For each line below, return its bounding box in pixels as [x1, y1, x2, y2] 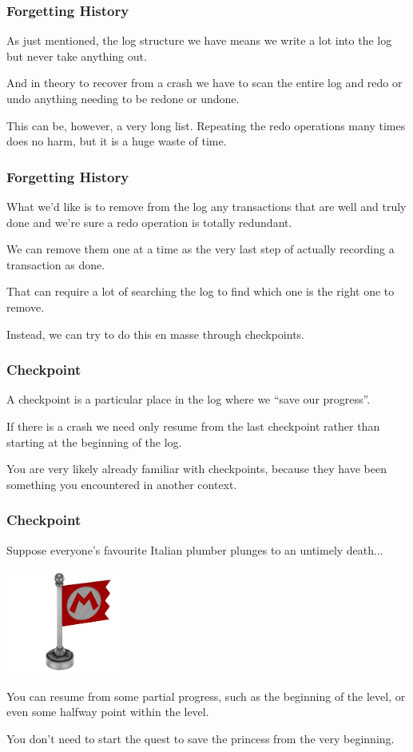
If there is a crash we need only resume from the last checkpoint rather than [6, 417, 380, 434]
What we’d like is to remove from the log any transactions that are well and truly [6, 198, 407, 214]
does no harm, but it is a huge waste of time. [6, 133, 227, 149]
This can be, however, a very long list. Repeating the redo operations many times [6, 117, 406, 133]
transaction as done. [6, 256, 105, 273]
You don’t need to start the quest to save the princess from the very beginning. [6, 730, 395, 746]
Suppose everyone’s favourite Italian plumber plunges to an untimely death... [6, 541, 383, 558]
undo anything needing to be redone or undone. [6, 90, 240, 106]
